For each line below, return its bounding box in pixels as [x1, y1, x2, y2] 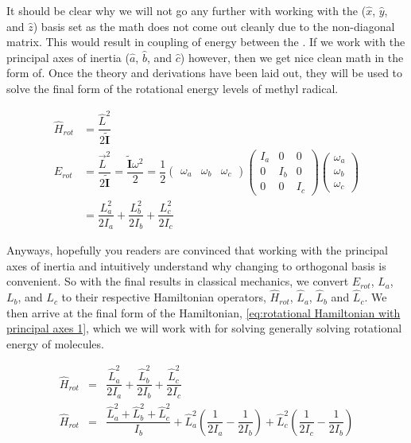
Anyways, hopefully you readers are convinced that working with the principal [6, 242, 388, 258]
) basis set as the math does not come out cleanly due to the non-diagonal [33, 17, 395, 34]
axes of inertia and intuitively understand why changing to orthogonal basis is [6, 257, 386, 274]
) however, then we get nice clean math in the [180, 49, 404, 65]
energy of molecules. [6, 335, 104, 352]
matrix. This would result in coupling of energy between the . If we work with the [6, 33, 405, 50]
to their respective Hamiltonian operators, [61, 289, 266, 305]
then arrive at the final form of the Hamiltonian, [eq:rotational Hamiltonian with [6, 304, 401, 321]
